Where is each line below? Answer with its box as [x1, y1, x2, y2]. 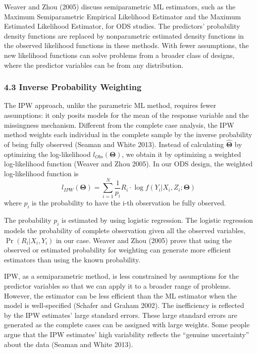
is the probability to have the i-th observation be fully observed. [32, 198, 226, 208]
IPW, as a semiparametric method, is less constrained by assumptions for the [4, 271, 239, 281]
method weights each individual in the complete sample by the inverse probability [4, 129, 253, 140]
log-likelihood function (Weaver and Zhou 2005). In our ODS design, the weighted [4, 158, 253, 169]
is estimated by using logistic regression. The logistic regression [61, 215, 253, 225]
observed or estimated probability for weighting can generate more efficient [4, 245, 231, 255]
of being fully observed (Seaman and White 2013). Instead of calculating [4, 139, 224, 149]
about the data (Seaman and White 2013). [4, 339, 133, 349]
